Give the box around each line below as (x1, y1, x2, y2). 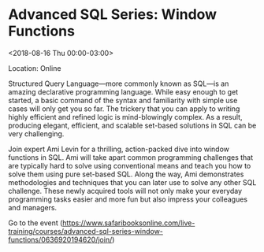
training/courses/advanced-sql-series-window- (8, 226, 164, 235)
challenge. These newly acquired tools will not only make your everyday (8, 186, 243, 195)
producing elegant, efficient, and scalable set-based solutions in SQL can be (8, 120, 257, 130)
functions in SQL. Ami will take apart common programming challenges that (8, 152, 254, 162)
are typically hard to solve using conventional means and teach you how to (8, 161, 251, 170)
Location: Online (8, 63, 61, 72)
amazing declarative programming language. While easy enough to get (8, 87, 239, 96)
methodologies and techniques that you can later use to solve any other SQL (8, 177, 257, 187)
